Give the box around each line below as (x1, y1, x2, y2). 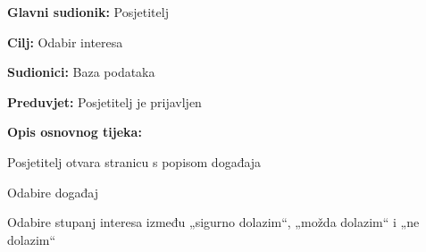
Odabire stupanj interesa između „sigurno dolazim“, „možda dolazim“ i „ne (7, 213, 420, 231)
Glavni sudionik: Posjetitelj (7, 3, 169, 21)
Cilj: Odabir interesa (7, 32, 123, 51)
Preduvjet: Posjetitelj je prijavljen (7, 92, 202, 111)
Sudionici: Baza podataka (7, 63, 155, 81)
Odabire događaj (7, 182, 98, 201)
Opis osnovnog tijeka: (7, 122, 142, 141)
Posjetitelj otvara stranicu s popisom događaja (7, 152, 262, 171)
